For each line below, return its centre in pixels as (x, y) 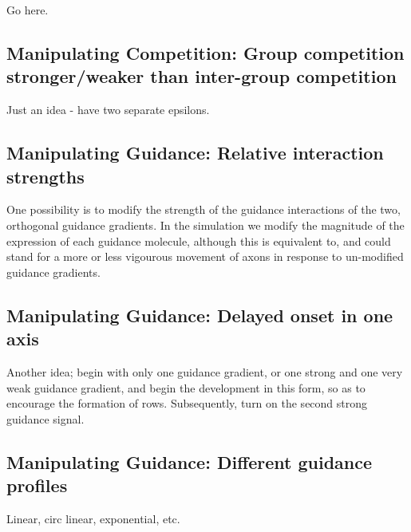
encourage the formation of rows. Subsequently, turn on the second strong (187, 403)
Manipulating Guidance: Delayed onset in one (200, 315)
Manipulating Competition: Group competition (205, 52)
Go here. (28, 10)
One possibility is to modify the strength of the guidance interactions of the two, (204, 209)
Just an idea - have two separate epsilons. (108, 110)
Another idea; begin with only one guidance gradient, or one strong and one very (205, 371)
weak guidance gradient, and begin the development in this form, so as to (186, 387)
